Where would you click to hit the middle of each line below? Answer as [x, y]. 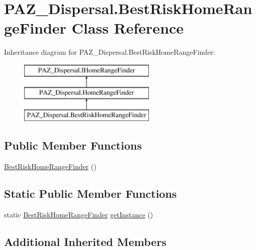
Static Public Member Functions [91, 194]
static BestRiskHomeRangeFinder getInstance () [79, 214]
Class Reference [128, 28]
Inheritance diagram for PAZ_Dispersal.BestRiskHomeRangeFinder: [110, 52]
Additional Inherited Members [85, 241]
